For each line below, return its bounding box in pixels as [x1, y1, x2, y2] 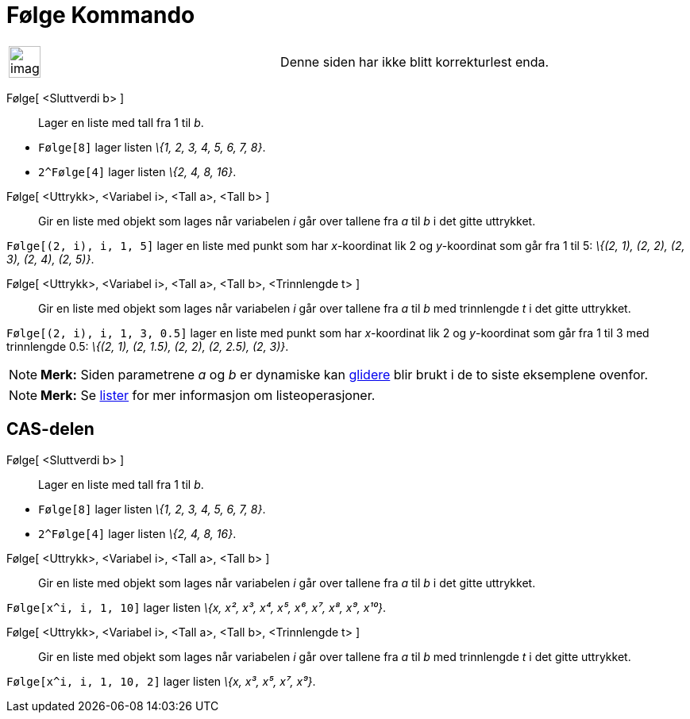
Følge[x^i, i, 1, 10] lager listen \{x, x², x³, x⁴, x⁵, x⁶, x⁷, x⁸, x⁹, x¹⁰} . [6, 600, 387, 614]
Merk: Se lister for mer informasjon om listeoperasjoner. [40, 386, 376, 403]
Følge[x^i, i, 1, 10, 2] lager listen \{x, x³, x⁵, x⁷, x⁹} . [6, 674, 316, 688]
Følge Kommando [6, 2, 195, 29]
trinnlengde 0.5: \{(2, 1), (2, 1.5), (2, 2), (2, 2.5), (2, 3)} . [6, 339, 289, 353]
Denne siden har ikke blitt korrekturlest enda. [280, 53, 549, 70]
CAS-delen [6, 419, 94, 440]
